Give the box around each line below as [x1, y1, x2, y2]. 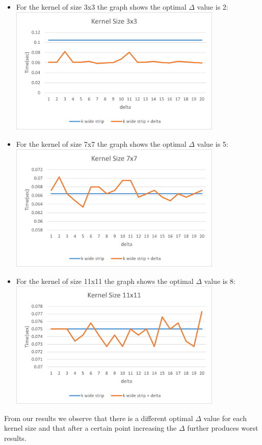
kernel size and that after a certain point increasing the [4, 423, 177, 433]
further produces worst [187, 423, 258, 433]
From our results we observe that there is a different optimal [4, 412, 193, 423]
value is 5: [197, 138, 228, 149]
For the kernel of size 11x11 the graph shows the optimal [16, 275, 194, 286]
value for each [203, 412, 247, 423]
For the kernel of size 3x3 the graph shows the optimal [16, 2, 187, 12]
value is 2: [197, 2, 228, 12]
